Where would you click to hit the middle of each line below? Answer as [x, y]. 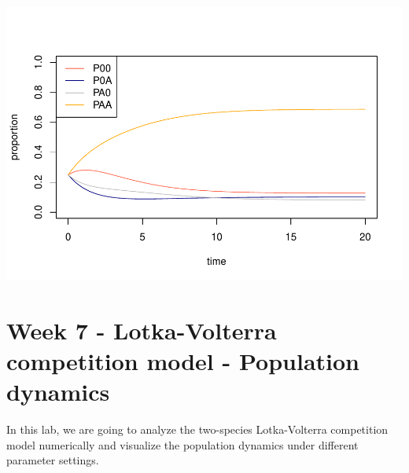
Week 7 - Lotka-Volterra [142, 330]
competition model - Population [183, 360]
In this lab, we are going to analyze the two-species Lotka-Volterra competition [197, 429]
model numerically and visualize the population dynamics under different [182, 444]
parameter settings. [53, 460]
